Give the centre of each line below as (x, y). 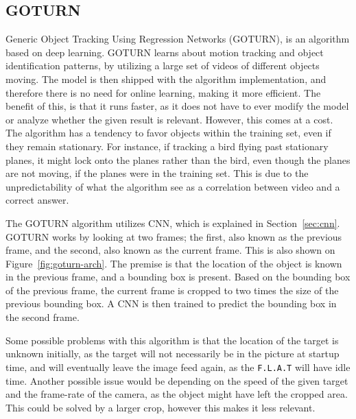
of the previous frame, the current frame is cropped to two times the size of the (172, 290)
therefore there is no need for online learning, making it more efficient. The (163, 92)
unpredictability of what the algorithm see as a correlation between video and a (173, 186)
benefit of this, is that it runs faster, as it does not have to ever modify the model (177, 106)
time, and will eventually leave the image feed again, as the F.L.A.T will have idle (178, 367)
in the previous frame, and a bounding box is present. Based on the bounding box (178, 277)
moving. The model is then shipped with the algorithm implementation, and (166, 79)
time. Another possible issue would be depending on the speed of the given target (177, 380)
